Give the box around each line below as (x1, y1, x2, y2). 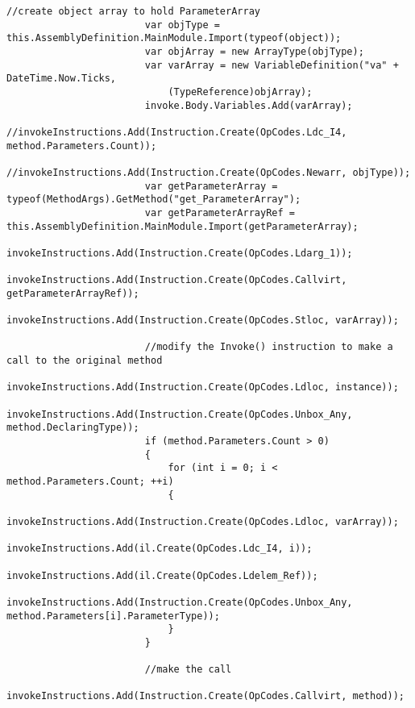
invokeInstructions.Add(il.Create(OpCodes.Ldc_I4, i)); (6, 543, 313, 555)
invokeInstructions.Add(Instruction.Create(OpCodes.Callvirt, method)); (6, 690, 405, 702)
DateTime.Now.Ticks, (6, 73, 117, 85)
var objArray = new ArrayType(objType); (144, 45, 364, 57)
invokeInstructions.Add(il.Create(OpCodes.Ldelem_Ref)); (6, 569, 318, 581)
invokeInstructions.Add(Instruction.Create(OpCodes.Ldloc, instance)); (6, 381, 399, 394)
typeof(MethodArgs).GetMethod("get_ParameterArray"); (6, 194, 301, 206)
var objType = (144, 19, 220, 31)
